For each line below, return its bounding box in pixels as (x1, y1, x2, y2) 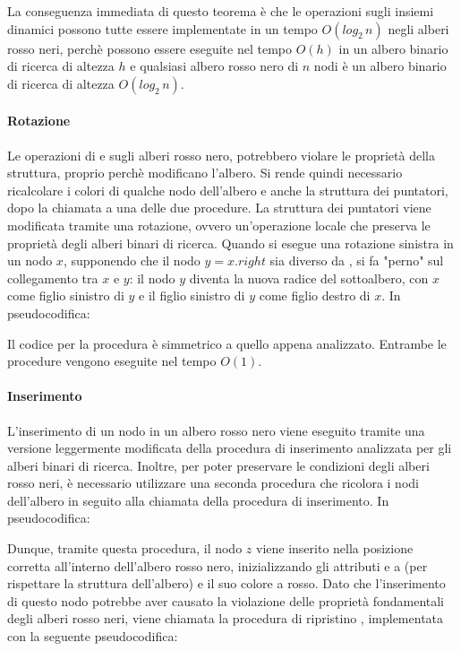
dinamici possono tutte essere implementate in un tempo (7, 19, 318, 38)
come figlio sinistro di (7, 286, 124, 305)
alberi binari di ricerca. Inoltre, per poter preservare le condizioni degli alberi (7, 456, 430, 474)
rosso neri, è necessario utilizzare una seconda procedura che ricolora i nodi (7, 473, 419, 492)
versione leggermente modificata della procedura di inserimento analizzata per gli (7, 438, 452, 457)
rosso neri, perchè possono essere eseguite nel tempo (7, 39, 292, 57)
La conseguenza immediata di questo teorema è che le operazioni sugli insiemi (7, 2, 434, 20)
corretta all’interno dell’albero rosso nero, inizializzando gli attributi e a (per (7, 556, 428, 575)
